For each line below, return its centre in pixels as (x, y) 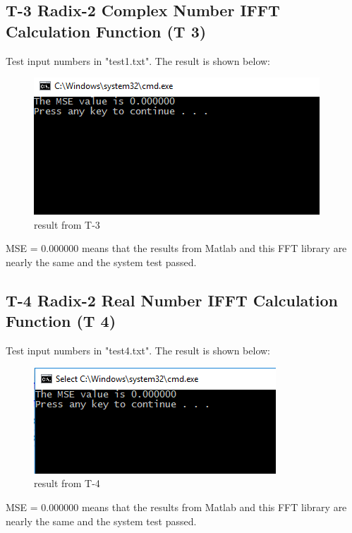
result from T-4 (67, 483)
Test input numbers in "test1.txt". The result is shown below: (138, 60)
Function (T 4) (61, 321)
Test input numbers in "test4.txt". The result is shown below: (138, 351)
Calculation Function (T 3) (106, 31)
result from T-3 (67, 224)
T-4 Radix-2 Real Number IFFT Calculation (172, 300)
